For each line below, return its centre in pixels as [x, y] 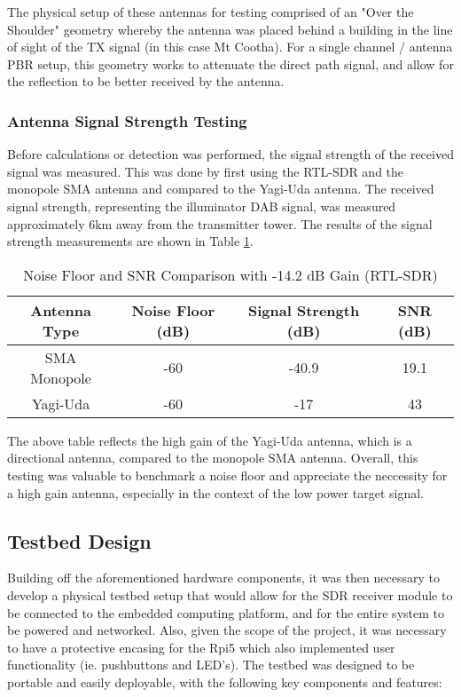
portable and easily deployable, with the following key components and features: [225, 681]
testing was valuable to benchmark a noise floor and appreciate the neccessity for [227, 475]
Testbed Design [79, 540]
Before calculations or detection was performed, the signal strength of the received [230, 154]
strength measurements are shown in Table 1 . [130, 241]
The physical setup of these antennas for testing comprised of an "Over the [211, 12]
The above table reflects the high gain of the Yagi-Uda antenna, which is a [210, 440]
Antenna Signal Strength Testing [127, 120]
